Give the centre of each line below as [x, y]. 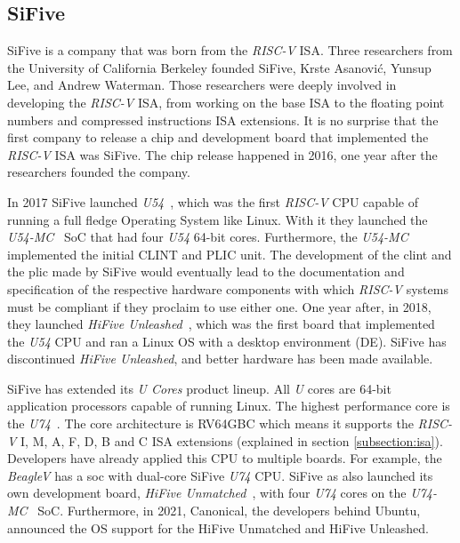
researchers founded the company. [99, 172]
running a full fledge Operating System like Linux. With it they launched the [218, 219]
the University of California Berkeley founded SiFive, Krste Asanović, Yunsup [219, 67]
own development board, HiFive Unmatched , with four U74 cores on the [207, 493]
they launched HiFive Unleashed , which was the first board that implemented [221, 324]
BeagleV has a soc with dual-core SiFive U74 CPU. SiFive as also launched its [220, 475]
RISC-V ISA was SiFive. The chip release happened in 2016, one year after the [222, 154]
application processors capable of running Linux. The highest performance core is [229, 406]
